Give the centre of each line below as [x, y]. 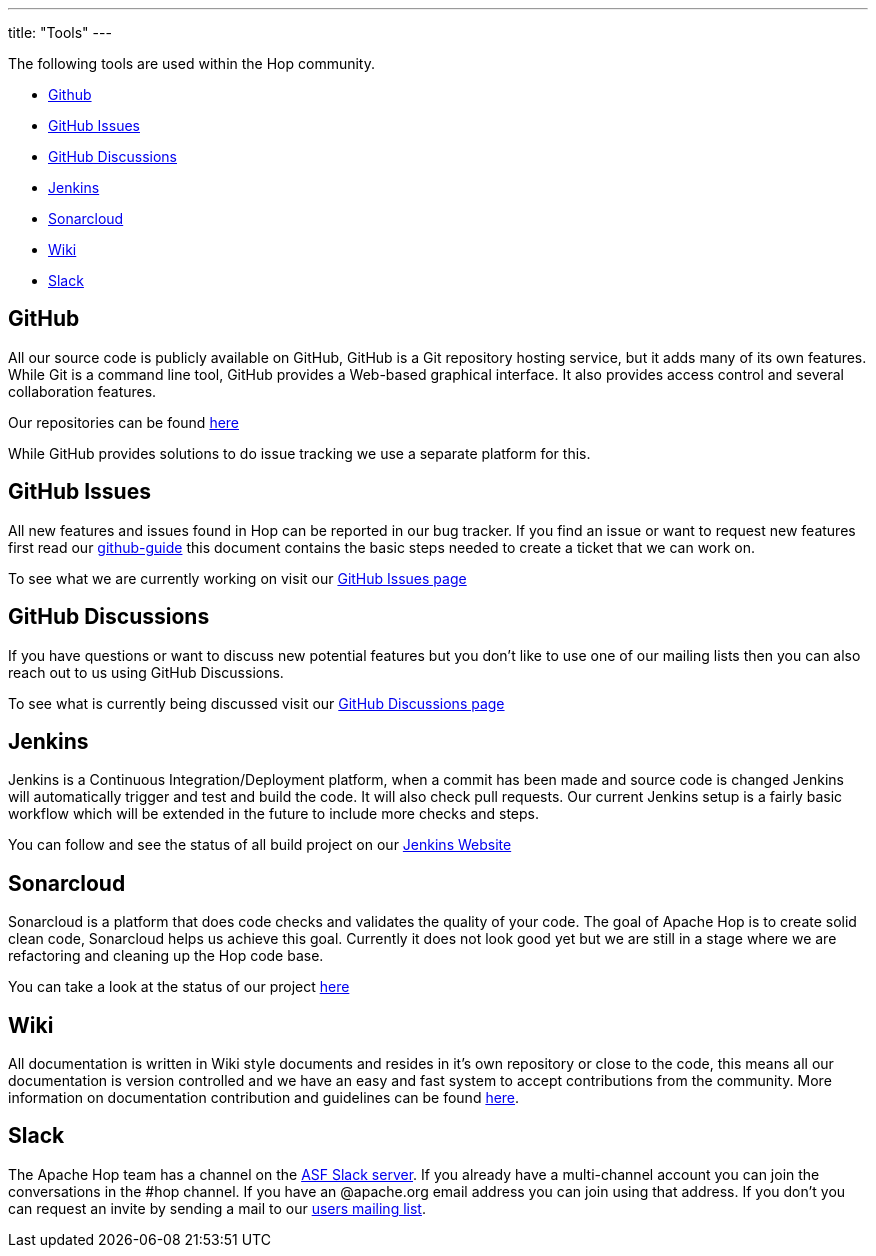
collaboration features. [82, 391]
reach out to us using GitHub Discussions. [146, 672]
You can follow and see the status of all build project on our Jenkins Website [260, 845]
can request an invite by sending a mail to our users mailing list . [217, 1208]
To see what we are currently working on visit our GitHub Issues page [237, 578]
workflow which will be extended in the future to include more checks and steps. [274, 814]
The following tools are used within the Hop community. [192, 63]
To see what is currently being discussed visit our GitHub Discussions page [256, 703]
